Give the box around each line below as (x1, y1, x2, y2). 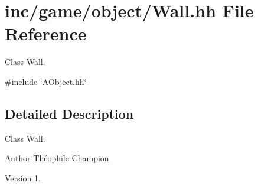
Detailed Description (5, 104, 134, 122)
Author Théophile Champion (5, 152, 109, 164)
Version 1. (5, 171, 41, 184)
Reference (5, 21, 87, 45)
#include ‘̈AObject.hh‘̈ (5, 75, 87, 87)
